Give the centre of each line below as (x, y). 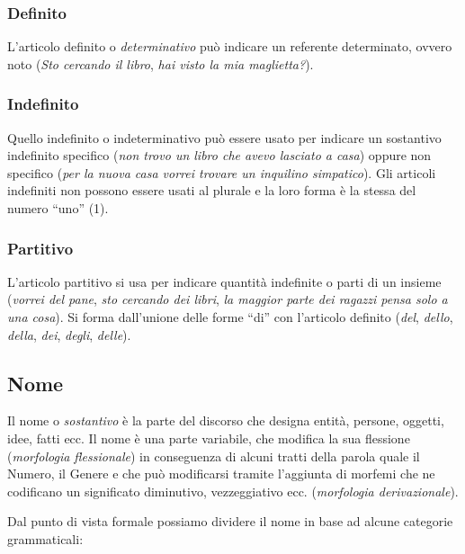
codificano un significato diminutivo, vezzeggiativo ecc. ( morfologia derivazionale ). (233, 491)
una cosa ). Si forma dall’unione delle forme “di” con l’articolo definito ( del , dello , (230, 317)
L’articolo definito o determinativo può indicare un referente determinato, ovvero (230, 46)
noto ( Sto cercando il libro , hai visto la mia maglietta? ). (161, 63)
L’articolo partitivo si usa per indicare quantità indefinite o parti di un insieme (224, 281)
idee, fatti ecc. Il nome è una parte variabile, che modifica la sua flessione (209, 438)
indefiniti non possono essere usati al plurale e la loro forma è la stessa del (212, 190)
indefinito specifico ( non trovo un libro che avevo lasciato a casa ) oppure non (219, 155)
